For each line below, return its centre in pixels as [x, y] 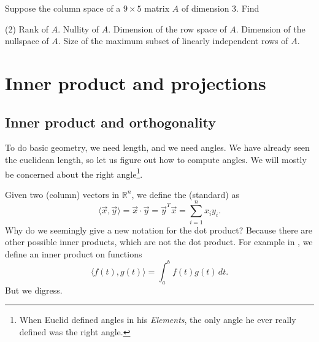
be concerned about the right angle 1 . [74, 173]
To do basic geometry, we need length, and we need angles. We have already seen [157, 147]
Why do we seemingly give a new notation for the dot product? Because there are [159, 230]
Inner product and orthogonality [110, 122]
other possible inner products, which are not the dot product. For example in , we [159, 242]
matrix [157, 8]
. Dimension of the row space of [167, 28]
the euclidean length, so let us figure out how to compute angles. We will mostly [156, 159]
